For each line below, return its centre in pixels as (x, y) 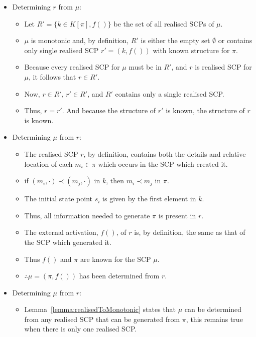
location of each (48, 163)
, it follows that (52, 76)
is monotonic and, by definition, (80, 40)
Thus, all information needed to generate (87, 215)
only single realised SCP (61, 50)
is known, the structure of (205, 110)
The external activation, (61, 232)
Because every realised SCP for (72, 67)
